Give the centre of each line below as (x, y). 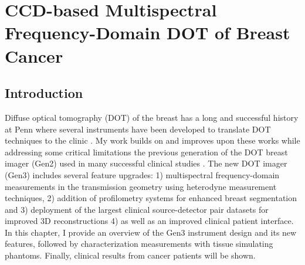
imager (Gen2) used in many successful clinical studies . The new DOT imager (146, 163)
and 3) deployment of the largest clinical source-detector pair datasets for (137, 209)
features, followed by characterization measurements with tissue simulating (139, 244)
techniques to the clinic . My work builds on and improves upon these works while (152, 140)
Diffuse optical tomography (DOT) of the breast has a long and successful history (152, 117)
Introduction (44, 93)
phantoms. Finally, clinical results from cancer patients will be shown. (130, 255)
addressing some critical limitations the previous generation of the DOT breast (146, 152)
